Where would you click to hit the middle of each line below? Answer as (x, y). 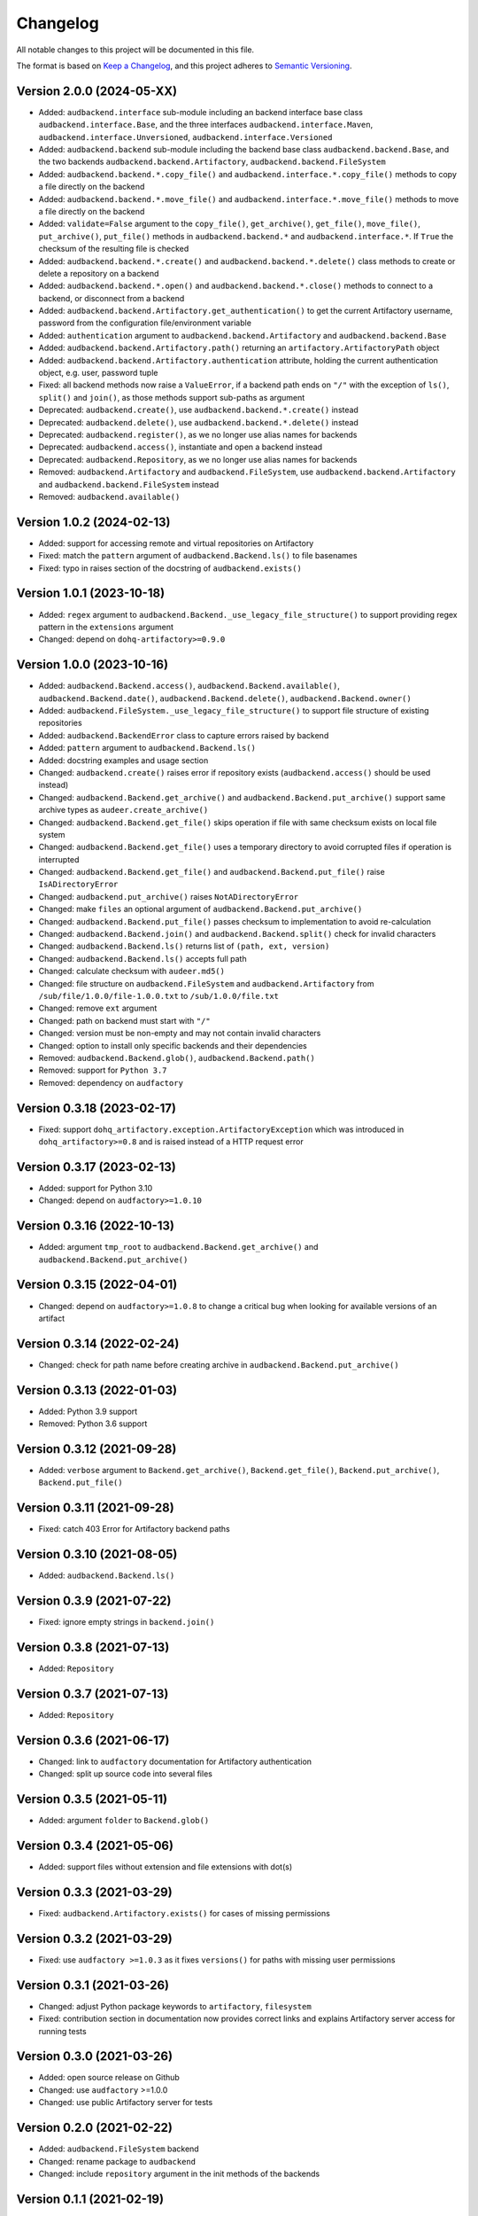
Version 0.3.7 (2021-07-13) (93, 1693)
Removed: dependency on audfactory (111, 1082)
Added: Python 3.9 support (88, 1411)
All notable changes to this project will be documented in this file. (135, 50)
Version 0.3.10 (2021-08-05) (97, 1554)
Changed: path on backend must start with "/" (125, 1020)
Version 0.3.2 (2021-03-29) (94, 1938)
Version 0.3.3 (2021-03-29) (94, 1892)
